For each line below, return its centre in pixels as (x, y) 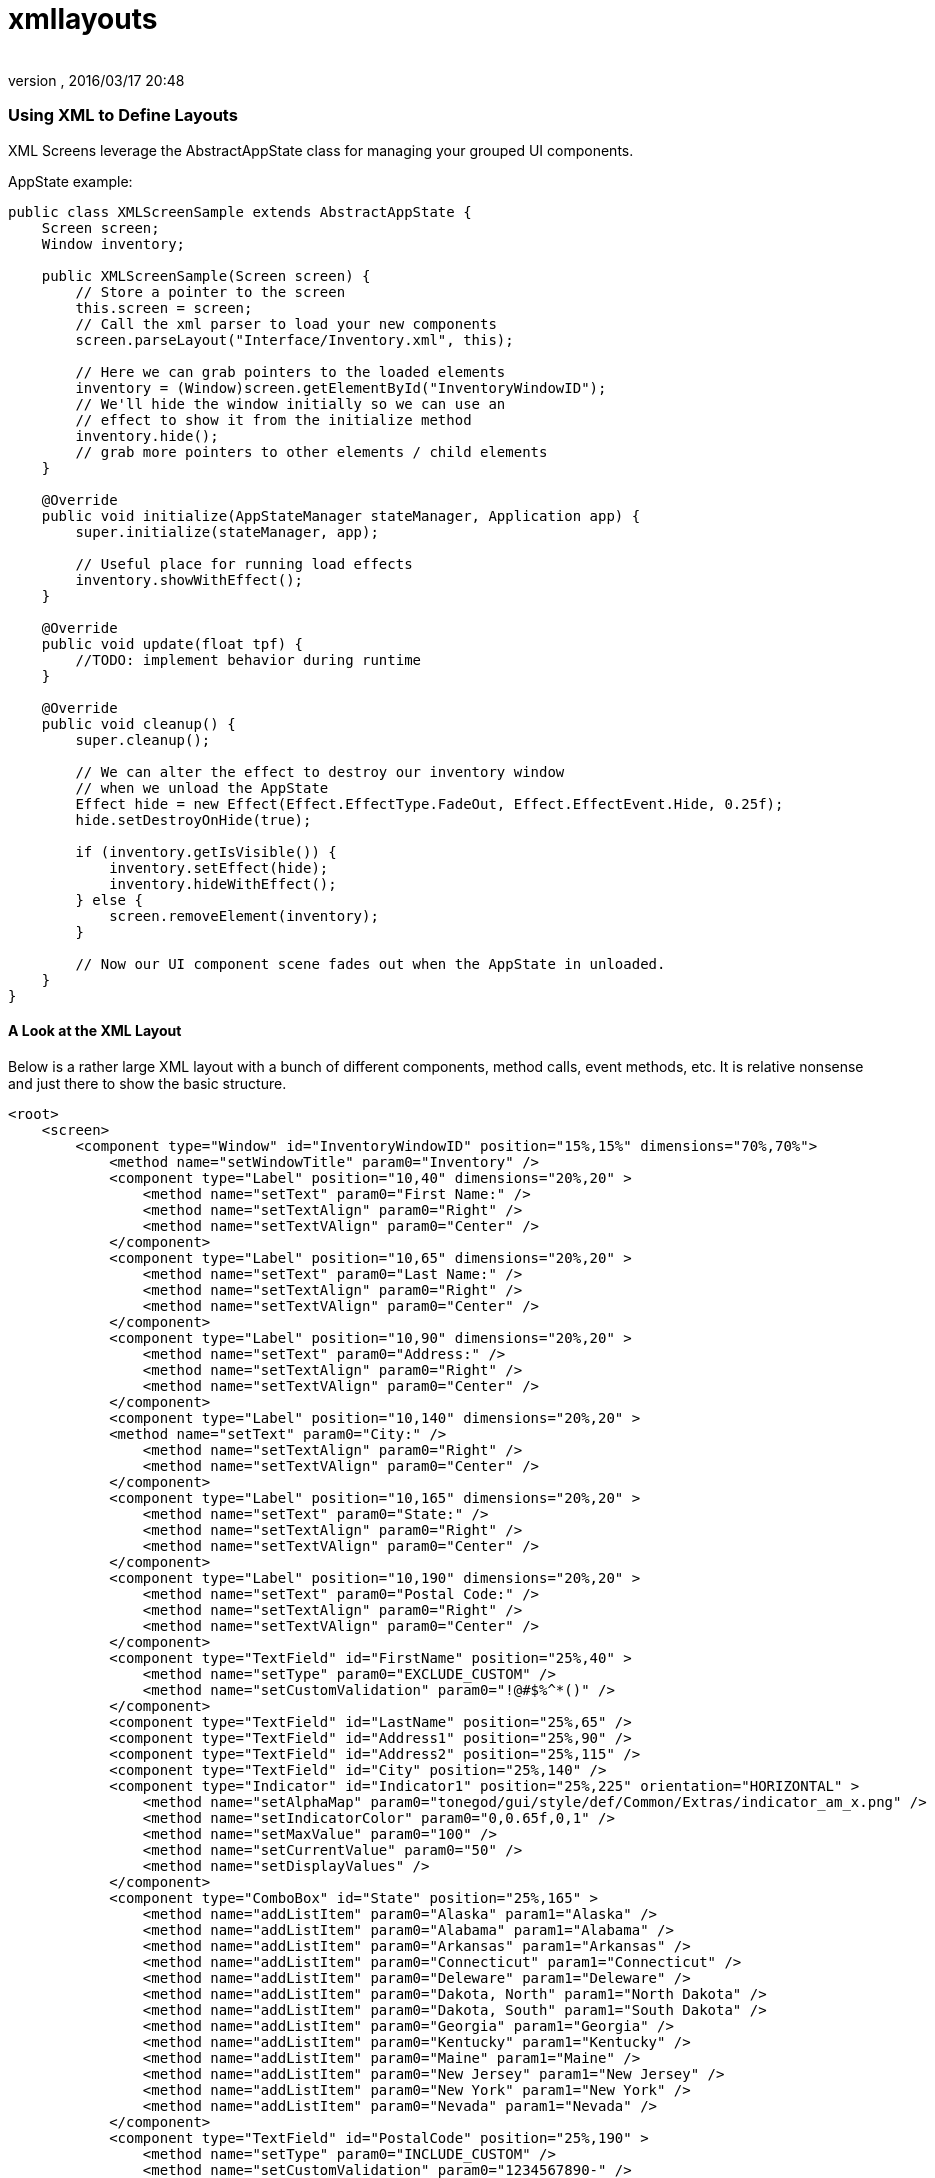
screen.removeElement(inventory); (244, 915)
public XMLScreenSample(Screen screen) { (206, 275)
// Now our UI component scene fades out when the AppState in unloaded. (370, 963)
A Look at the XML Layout (95, 1031)
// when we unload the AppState (202, 787)
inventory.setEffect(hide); (219, 867)
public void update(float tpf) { (172, 643)
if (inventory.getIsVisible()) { (206, 851)
